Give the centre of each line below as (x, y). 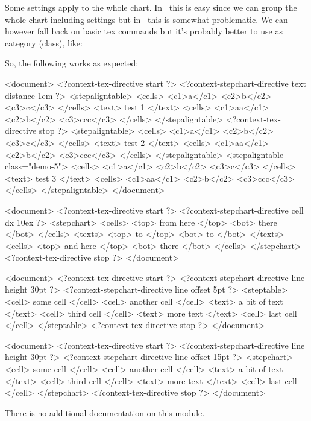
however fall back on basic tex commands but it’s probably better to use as (144, 31)
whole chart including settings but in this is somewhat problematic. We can (146, 19)
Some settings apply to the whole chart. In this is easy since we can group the (151, 7)
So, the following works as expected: (72, 63)
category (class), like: (44, 43)
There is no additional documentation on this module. (105, 412)
